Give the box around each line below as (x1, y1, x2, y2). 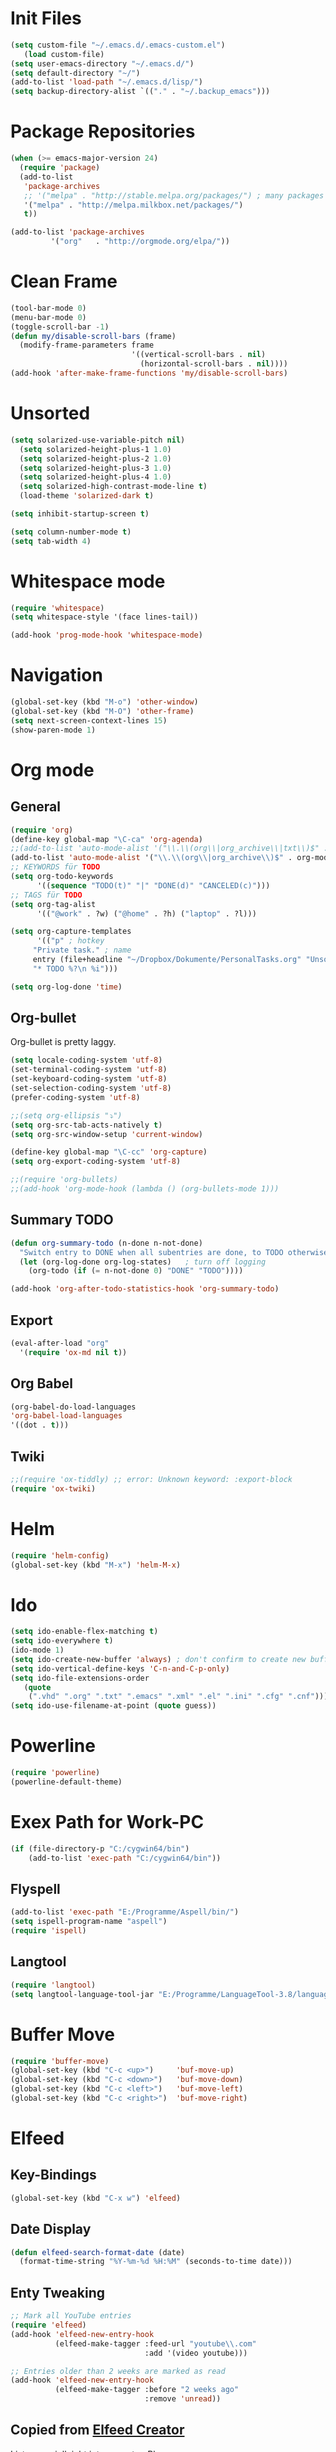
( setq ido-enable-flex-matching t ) (10, 1627, 159, 1637)
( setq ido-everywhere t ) (10, 1636, 114, 1646)
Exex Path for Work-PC (10, 1811, 205, 1834)
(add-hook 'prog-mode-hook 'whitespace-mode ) (10, 630, 203, 641)
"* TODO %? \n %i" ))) (32, 963, 118, 974)
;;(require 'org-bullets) (10, 1175, 118, 1185)
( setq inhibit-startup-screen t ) (10, 509, 150, 519)
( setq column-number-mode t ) (10, 527, 132, 537)
